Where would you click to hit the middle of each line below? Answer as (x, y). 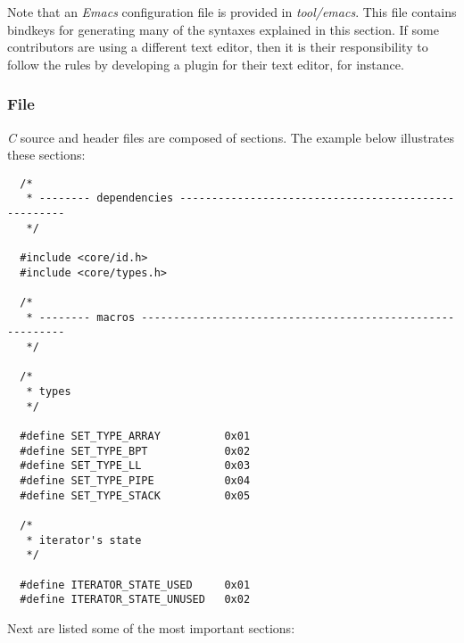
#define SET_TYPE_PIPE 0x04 (135, 480)
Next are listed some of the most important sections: (151, 627)
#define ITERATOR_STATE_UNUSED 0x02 (135, 600)
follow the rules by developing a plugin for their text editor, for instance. (206, 64)
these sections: (46, 155)
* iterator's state (84, 540)
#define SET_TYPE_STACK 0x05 (135, 495)
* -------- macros (81, 317)
